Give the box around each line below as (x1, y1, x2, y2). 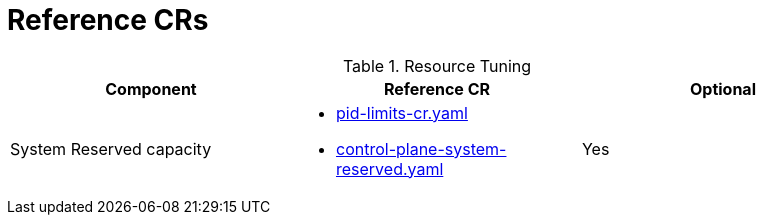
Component (105, 78, 197, 99)
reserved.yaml (335, 158, 444, 179)
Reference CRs (7, 3, 209, 37)
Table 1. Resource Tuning (342, 55, 532, 76)
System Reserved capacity (10, 138, 212, 159)
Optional (689, 78, 756, 99)
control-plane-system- (335, 138, 507, 159)
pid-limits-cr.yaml (335, 102, 468, 123)
